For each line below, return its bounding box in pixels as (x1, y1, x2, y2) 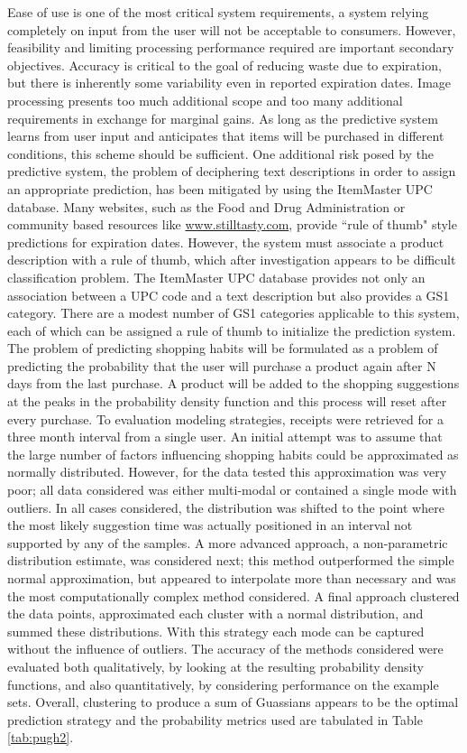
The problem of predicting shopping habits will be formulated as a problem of (7, 339, 438, 358)
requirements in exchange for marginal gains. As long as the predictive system (7, 108, 438, 127)
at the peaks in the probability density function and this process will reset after (7, 392, 447, 411)
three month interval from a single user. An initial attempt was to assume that (7, 427, 443, 446)
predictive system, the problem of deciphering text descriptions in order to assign (7, 162, 456, 181)
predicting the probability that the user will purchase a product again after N (7, 356, 436, 375)
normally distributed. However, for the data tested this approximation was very (7, 462, 447, 481)
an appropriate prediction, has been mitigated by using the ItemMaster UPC (7, 179, 433, 198)
